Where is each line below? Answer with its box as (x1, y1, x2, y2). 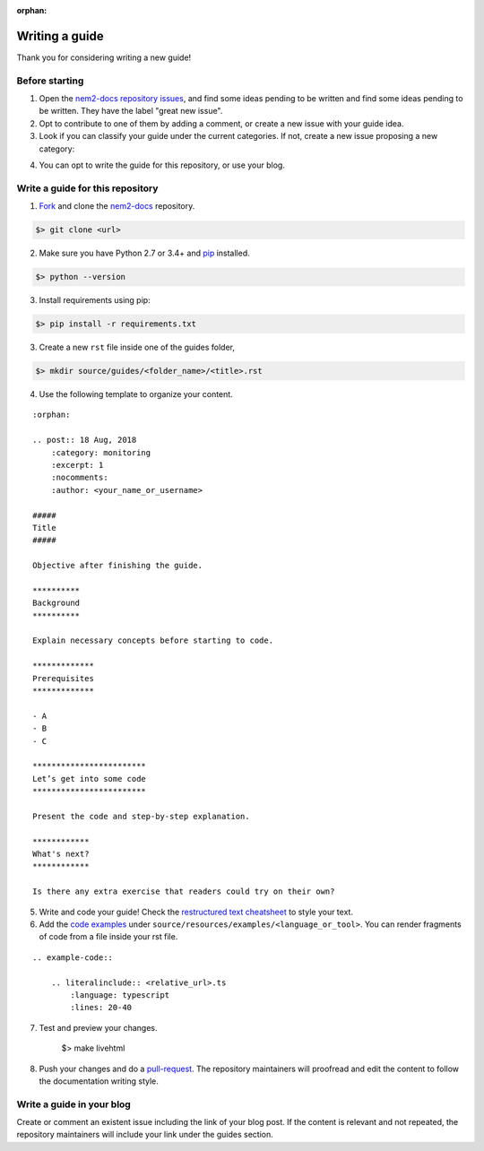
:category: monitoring (50, 447, 151, 457)
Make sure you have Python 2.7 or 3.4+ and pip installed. (39, 247, 250, 259)
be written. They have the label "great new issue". (39, 106, 223, 117)
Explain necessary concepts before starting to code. (32, 636, 273, 645)
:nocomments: (50, 472, 108, 483)
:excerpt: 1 (50, 460, 104, 470)
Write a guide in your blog (16, 1098, 132, 1111)
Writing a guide (16, 28, 105, 44)
